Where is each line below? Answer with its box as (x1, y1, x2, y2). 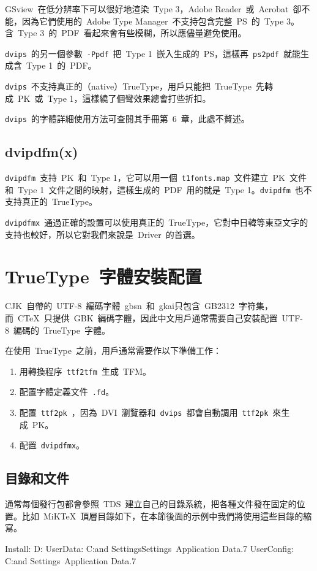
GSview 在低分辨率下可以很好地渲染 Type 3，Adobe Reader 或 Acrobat (5, 2, 289, 15)
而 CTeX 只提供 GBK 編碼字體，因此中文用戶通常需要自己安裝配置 (5, 312, 278, 324)
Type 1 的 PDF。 (26, 59, 97, 72)
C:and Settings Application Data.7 (5, 554, 136, 567)
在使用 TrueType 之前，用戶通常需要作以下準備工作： (5, 344, 222, 357)
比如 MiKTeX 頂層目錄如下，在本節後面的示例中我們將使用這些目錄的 (21, 509, 304, 522)
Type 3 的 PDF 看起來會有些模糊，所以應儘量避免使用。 (17, 26, 247, 39)
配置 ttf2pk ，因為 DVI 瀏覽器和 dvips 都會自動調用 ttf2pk (19, 406, 269, 419)
